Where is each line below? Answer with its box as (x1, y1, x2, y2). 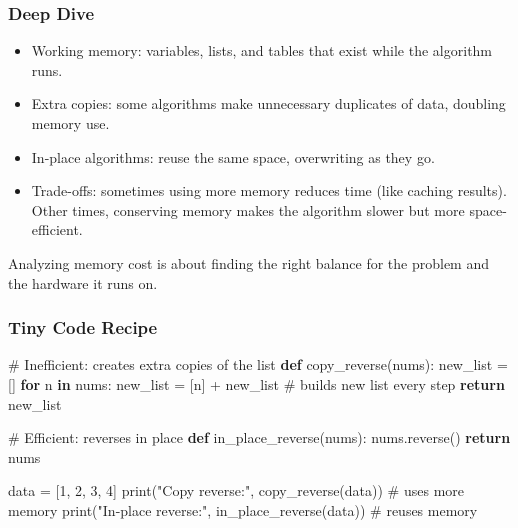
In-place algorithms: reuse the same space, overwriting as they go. (31, 146, 435, 167)
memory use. (31, 113, 110, 133)
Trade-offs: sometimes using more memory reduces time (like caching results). (31, 180, 507, 201)
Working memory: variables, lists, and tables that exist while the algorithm (31, 40, 493, 61)
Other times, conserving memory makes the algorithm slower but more (31, 199, 465, 220)
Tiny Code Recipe (8, 315, 158, 340)
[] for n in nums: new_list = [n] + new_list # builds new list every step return (8, 373, 505, 394)
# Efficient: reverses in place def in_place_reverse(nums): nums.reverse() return (8, 427, 511, 448)
